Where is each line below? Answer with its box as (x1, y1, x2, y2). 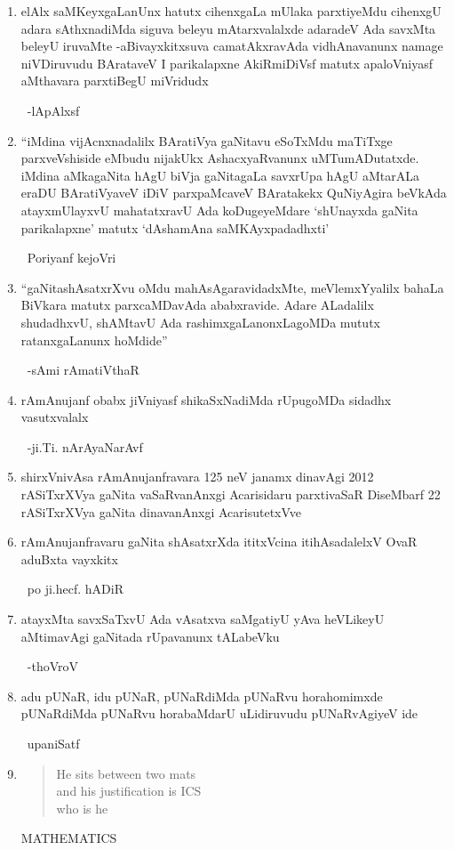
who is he (56, 798, 108, 817)
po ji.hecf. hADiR (27, 579, 123, 598)
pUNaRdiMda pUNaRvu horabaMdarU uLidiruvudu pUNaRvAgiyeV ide (20, 704, 418, 723)
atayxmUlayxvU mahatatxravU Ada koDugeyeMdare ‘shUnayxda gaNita (20, 200, 418, 219)
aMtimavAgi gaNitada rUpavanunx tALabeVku (20, 627, 280, 645)
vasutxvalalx (20, 408, 89, 426)
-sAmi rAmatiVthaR (27, 360, 139, 379)
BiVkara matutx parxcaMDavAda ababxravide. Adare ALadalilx (20, 295, 374, 314)
